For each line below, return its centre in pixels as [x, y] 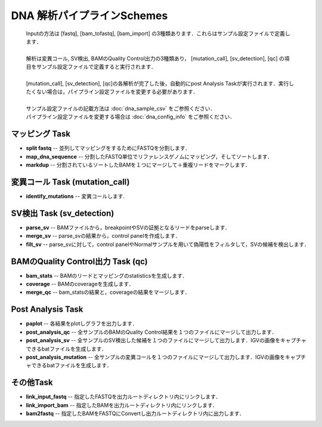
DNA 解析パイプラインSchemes [89, 16]
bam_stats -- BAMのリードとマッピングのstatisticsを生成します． [107, 275]
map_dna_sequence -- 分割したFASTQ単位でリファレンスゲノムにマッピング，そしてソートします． [149, 156]
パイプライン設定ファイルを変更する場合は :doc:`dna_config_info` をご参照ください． [131, 117]
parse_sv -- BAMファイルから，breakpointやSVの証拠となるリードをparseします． [128, 228]
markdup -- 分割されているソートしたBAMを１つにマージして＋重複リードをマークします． [138, 165]
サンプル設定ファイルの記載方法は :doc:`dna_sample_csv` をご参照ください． [121, 109]
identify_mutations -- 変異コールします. [75, 196]
